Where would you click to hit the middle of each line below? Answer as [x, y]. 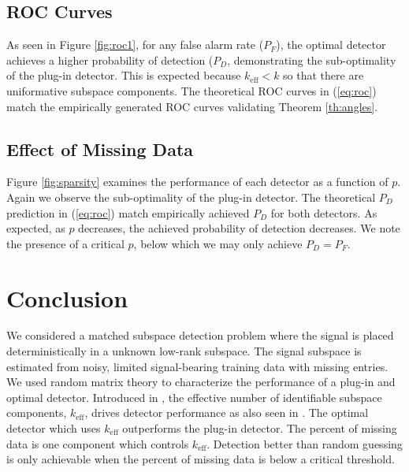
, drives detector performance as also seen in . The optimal [227, 413]
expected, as [36, 228]
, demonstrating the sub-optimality [312, 59]
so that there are [323, 75]
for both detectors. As [324, 212]
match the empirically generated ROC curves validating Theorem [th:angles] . [192, 106]
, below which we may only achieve [218, 243]
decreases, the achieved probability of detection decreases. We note [239, 228]
